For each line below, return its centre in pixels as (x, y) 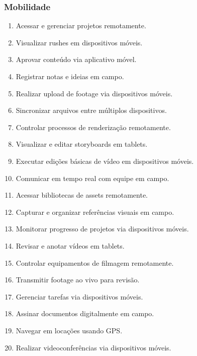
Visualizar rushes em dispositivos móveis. (79, 42)
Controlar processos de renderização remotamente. (93, 127)
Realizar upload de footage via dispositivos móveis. (94, 93)
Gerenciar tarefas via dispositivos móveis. (79, 296)
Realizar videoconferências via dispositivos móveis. (93, 347)
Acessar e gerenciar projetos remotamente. (81, 25)
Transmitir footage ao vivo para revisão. (78, 280)
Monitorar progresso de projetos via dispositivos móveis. (102, 229)
